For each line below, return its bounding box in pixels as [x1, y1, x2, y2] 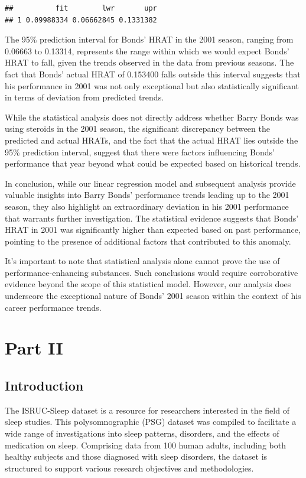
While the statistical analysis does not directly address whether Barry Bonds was [5, 110, 299, 123]
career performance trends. [5, 301, 102, 313]
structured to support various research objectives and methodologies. [5, 461, 254, 474]
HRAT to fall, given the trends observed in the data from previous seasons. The [5, 56, 294, 69]
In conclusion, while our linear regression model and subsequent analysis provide [5, 177, 296, 189]
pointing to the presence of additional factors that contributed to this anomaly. [5, 235, 291, 247]
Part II [5, 336, 63, 360]
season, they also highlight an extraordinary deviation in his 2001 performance [5, 200, 289, 212]
